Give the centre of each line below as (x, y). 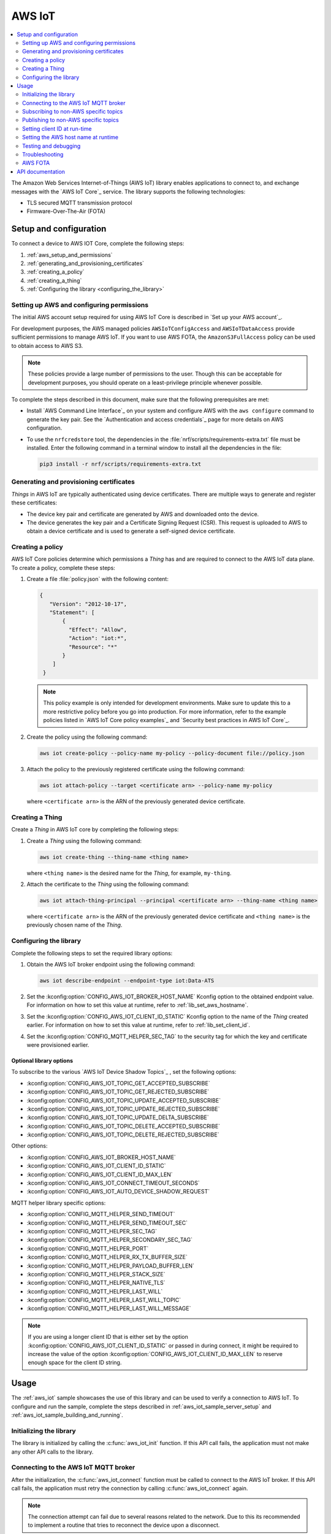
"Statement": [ (72, 613)
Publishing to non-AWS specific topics (70, 120)
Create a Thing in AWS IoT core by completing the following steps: (95, 830)
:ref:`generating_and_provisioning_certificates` (85, 263)
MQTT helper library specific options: (59, 1203)
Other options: (29, 1146)
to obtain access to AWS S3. (47, 345)
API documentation (41, 171)
